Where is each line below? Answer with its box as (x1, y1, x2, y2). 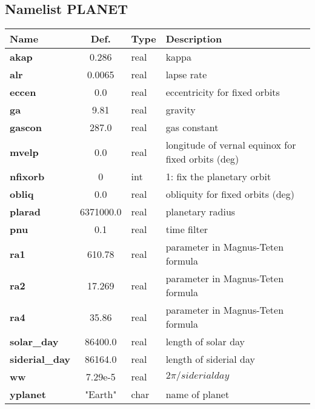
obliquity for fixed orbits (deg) (165, 187, 294, 201)
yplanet (10, 387, 46, 402)
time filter (165, 222, 208, 237)
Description (165, 32, 222, 46)
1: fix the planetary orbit (165, 169, 271, 184)
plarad (10, 204, 41, 219)
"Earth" (85, 387, 117, 402)
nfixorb (10, 169, 45, 184)
